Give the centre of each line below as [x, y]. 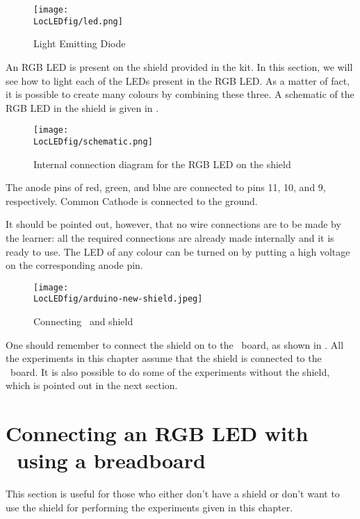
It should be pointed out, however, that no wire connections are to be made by [173, 224]
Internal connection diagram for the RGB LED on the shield [162, 164]
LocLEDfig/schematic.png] [93, 141]
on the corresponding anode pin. [74, 265]
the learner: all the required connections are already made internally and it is [170, 237]
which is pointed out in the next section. [92, 385]
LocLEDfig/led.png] [78, 21]
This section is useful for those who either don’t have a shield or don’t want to [173, 494]
